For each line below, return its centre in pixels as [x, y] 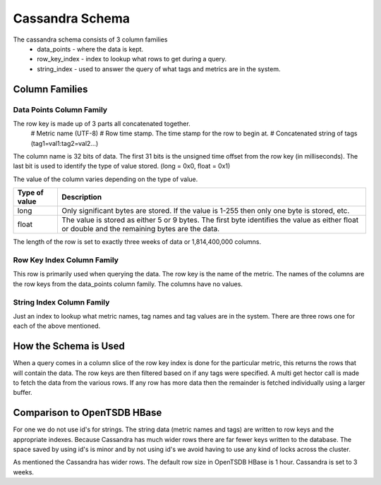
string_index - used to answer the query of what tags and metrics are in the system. [159, 69]
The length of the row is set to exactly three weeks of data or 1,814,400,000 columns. [137, 242]
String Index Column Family [61, 302]
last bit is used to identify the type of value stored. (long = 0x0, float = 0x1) [122, 166]
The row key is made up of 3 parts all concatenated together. [102, 123]
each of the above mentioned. [57, 326]
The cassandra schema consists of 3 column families [90, 39]
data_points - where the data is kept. [90, 49]
